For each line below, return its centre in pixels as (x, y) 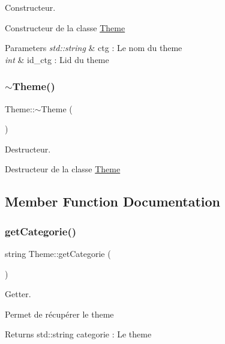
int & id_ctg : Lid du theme (57, 59)
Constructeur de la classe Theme (65, 27)
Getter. (18, 294)
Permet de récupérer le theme (59, 314)
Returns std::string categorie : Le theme (78, 334)
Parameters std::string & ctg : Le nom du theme (94, 48)
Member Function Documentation (113, 201)
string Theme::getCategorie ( (58, 253)
